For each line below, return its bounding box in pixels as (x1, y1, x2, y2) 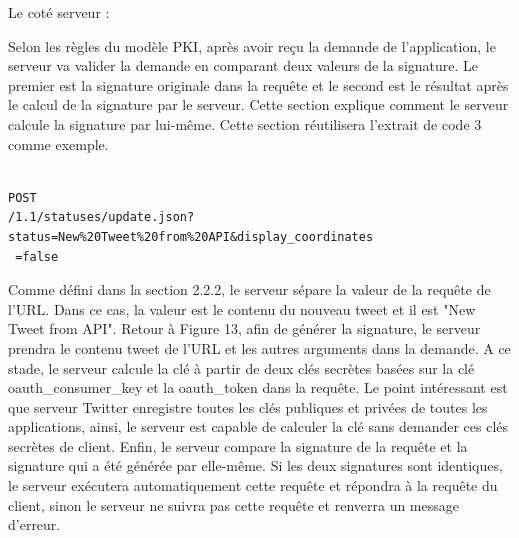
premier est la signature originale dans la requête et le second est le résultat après (8, 74, 509, 95)
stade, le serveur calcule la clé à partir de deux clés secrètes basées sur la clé (8, 357, 475, 378)
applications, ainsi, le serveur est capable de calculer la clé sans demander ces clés (8, 416, 509, 437)
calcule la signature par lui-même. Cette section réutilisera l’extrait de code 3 (8, 113, 482, 134)
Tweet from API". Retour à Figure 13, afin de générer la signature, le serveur (8, 318, 481, 339)
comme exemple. (8, 133, 109, 154)
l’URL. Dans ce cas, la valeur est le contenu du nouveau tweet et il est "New (8, 298, 476, 319)
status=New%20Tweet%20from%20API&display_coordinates (8, 229, 374, 244)
